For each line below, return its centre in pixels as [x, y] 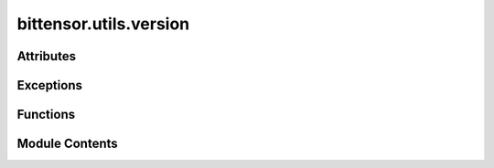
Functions [46, 115]
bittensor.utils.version [103, 24]
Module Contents [67, 144]
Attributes [47, 56]
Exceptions [49, 85]
